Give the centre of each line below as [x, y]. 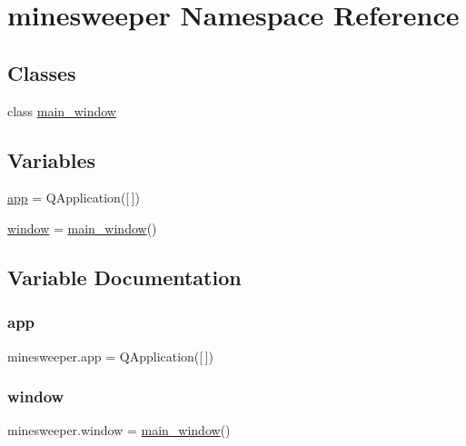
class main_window [62, 110]
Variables [52, 159]
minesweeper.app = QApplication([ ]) [110, 356]
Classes [42, 72]
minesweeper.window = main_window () [119, 430]
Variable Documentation [124, 277]
